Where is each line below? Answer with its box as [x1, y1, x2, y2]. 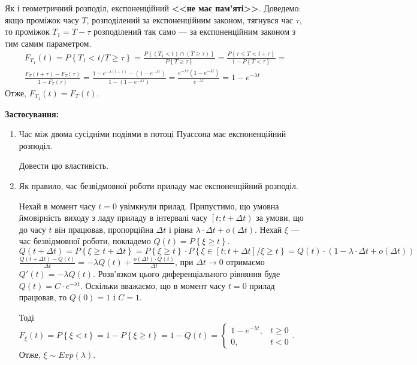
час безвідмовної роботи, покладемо [19, 235, 151, 247]
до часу [19, 223, 46, 235]
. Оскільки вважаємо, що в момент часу [80, 279, 226, 291]
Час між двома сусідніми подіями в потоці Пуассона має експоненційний [19, 127, 286, 140]
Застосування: [5, 107, 59, 120]
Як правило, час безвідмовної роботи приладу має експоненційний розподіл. [19, 179, 298, 191]
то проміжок [5, 25, 50, 38]
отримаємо [226, 255, 265, 268]
